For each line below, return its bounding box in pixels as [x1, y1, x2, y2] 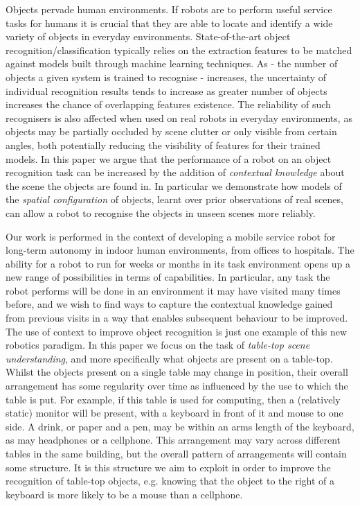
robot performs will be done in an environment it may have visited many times [6, 283, 341, 297]
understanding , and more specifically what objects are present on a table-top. [6, 351, 333, 365]
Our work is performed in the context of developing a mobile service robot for [6, 229, 336, 243]
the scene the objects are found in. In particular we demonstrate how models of [6, 178, 342, 193]
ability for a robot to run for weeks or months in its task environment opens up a [6, 256, 351, 270]
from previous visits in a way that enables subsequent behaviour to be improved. [6, 311, 348, 325]
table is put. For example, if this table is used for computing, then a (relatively [6, 392, 341, 406]
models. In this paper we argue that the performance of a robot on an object [6, 151, 332, 166]
